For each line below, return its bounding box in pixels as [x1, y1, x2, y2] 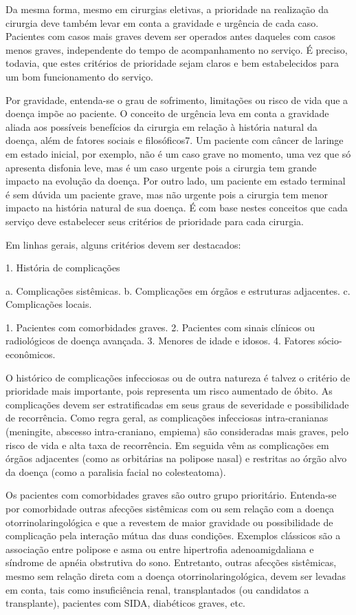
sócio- [318, 333, 342, 348]
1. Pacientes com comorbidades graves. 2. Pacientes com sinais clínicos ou [5, 320, 315, 334]
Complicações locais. [5, 297, 92, 311]
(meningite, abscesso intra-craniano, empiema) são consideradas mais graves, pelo [5, 424, 348, 439]
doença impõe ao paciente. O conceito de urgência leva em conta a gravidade [5, 106, 329, 121]
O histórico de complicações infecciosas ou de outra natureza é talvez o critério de [5, 370, 351, 384]
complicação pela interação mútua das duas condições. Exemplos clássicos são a [5, 528, 341, 543]
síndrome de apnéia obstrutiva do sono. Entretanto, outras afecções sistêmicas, [5, 555, 337, 570]
